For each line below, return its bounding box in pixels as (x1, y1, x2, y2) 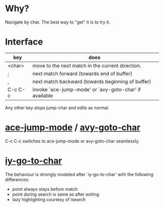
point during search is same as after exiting (12, 191, 99, 197)
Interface (5, 36, 43, 47)
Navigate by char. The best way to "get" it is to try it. (5, 19, 111, 25)
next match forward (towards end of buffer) (32, 70, 133, 77)
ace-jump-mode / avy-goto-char (5, 122, 141, 133)
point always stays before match (12, 186, 78, 192)
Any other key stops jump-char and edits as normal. (5, 105, 110, 111)
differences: (5, 177, 29, 183)
